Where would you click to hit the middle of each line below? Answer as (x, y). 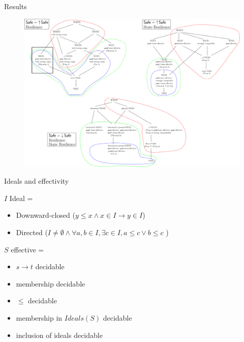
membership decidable (51, 283)
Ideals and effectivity (37, 181)
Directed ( (32, 232)
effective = (27, 249)
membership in (39, 318)
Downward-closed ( (45, 215)
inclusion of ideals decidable (59, 335)
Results (16, 6)
